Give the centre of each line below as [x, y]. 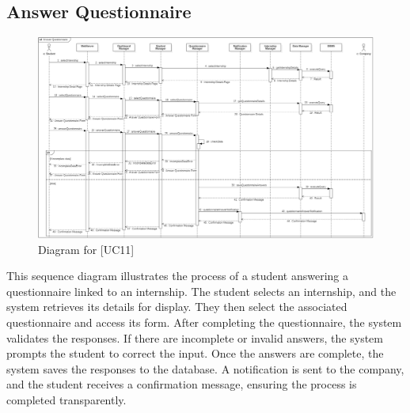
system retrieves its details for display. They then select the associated [177, 307]
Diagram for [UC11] [86, 249]
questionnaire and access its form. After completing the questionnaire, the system [204, 322]
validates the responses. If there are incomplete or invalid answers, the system [195, 337]
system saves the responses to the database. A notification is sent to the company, [205, 368]
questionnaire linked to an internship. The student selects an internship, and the [201, 291]
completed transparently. [66, 399]
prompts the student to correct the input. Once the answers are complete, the [195, 353]
